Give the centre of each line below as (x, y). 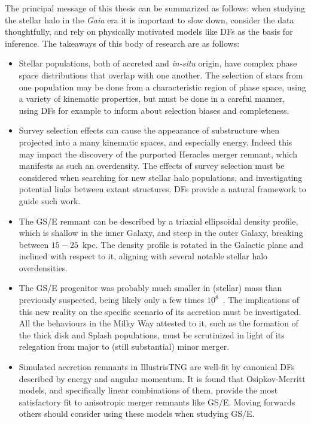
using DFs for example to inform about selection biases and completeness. (154, 110)
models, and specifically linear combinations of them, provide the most (148, 390)
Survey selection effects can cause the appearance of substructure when (149, 130)
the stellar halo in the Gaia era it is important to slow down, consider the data (150, 19)
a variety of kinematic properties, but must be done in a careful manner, (152, 99)
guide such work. (50, 200)
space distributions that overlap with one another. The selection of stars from (161, 75)
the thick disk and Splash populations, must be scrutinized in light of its (152, 334)
